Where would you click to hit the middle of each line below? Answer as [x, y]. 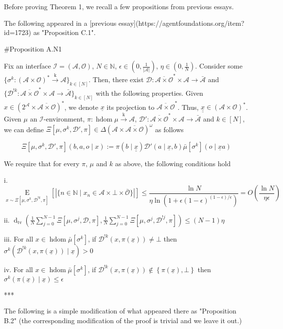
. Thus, [188, 107]
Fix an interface [27, 66]
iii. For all [19, 238]
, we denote [81, 107]
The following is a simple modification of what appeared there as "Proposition [120, 311]
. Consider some [219, 66]
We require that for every [42, 163]
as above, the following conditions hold [173, 163]
